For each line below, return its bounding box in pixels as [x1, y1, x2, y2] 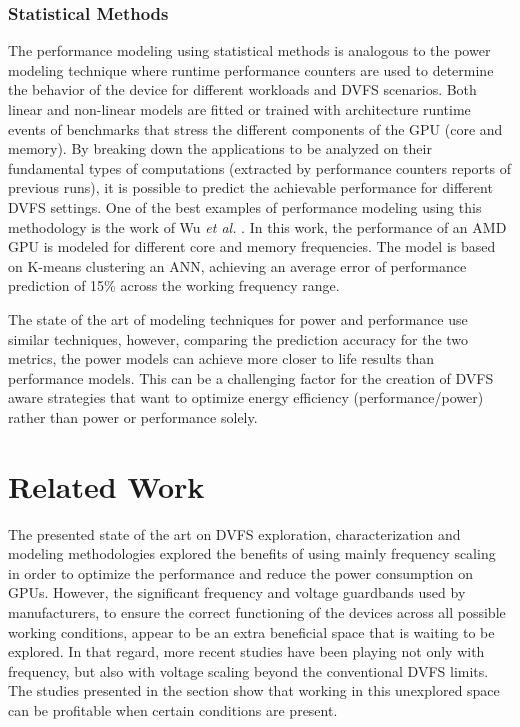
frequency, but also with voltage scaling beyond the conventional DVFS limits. [8, 660, 489, 681]
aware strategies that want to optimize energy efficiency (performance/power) [8, 387, 484, 408]
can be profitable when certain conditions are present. [8, 699, 338, 720]
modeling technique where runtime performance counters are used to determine [8, 59, 494, 80]
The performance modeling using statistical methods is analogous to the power [8, 40, 491, 61]
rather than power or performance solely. [8, 406, 258, 427]
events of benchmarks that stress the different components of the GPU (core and [8, 118, 503, 139]
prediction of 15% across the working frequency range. [8, 275, 340, 296]
